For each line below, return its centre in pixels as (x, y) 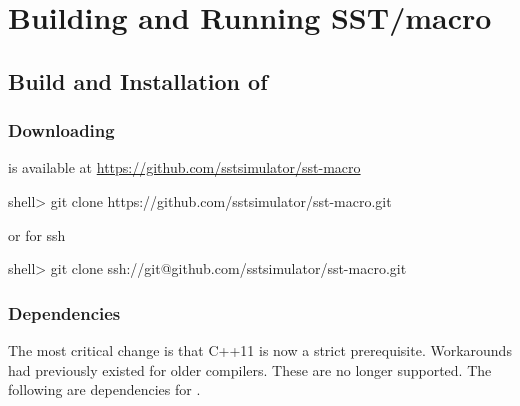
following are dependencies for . (104, 389)
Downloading (61, 130)
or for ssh (37, 234)
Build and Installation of (138, 80)
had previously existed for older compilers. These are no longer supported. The (250, 369)
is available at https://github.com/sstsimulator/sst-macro (184, 167)
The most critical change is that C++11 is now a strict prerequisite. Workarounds (260, 349)
